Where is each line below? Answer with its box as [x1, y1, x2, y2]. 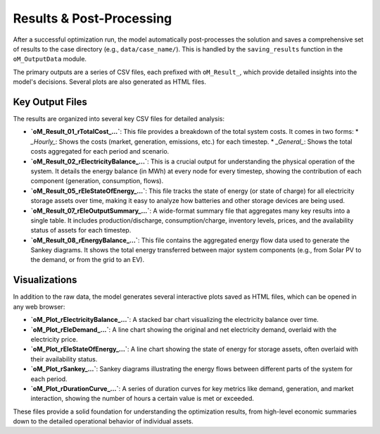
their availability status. [30, 354, 98, 363]
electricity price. [30, 335, 78, 343]
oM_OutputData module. [13, 55, 87, 63]
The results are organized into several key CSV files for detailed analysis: [13, 115, 225, 123]
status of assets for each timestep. [30, 226, 132, 235]
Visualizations [13, 274, 77, 286]
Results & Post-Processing [13, 11, 172, 26]
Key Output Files [13, 96, 87, 108]
